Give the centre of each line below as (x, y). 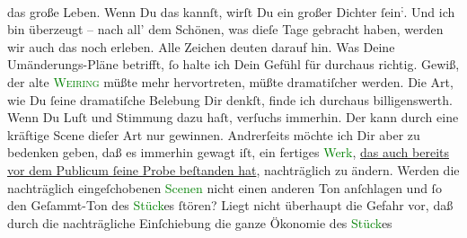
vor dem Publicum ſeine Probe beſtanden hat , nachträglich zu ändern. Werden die (233, 170)
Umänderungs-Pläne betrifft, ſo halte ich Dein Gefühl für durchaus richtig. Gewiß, (233, 64)
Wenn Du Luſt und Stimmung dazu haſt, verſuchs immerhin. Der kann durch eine (233, 117)
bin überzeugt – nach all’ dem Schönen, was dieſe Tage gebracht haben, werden (225, 29)
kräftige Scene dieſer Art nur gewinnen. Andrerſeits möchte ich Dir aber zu (214, 134)
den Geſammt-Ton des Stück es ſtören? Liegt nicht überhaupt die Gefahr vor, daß (230, 205)
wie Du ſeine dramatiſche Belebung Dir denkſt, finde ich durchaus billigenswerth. (230, 99)
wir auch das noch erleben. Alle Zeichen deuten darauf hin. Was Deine (201, 46)
